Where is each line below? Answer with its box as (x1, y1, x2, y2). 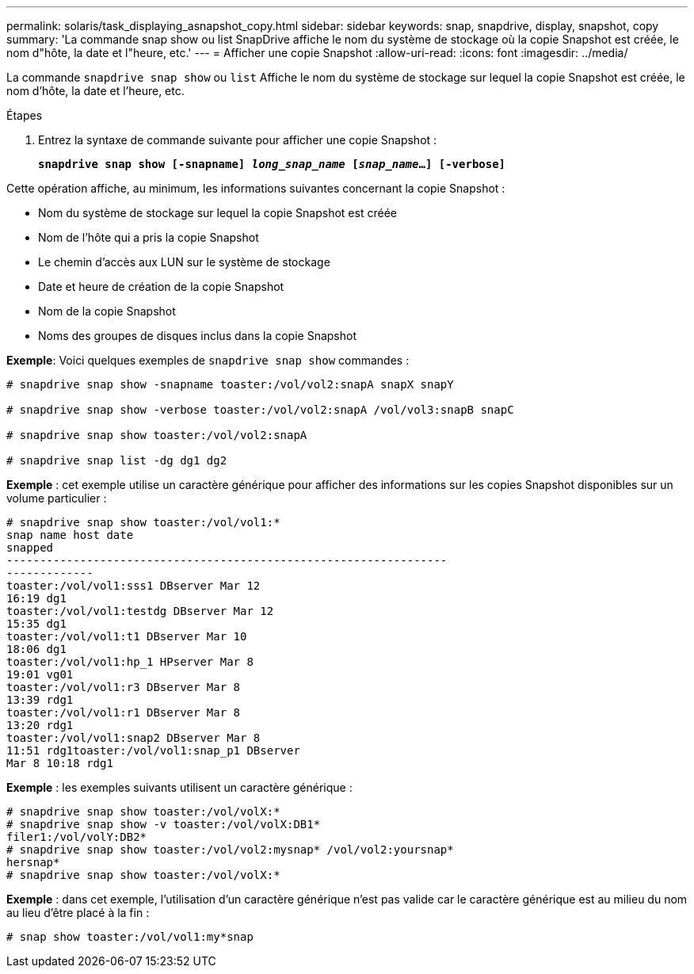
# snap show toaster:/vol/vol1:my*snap (6, 930, 254, 943)
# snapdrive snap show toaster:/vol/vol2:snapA (6, 429, 307, 441)
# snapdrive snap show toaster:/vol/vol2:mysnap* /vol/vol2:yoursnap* (6, 843, 454, 856)
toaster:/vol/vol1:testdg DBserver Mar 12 (6, 605, 274, 617)
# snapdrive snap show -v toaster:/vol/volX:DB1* (6, 818, 321, 831)
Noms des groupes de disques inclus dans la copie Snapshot (38, 329, 357, 342)
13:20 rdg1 (6, 719, 74, 731)
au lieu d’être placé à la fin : (6, 906, 150, 919)
